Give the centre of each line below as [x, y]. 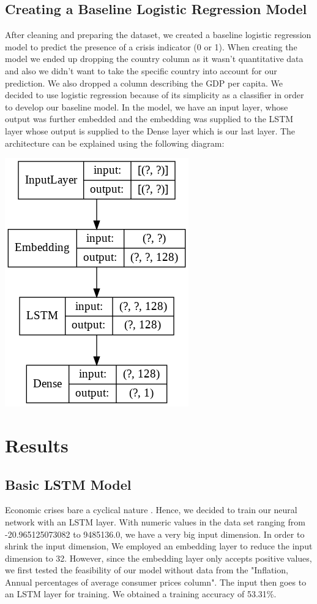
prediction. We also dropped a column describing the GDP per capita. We [144, 83]
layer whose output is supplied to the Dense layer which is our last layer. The [150, 130]
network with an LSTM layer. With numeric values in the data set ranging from [155, 521]
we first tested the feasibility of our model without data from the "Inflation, [147, 570]
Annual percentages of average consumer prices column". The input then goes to [156, 582]
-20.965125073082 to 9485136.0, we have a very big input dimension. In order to [155, 534]
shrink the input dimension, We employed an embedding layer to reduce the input [159, 546]
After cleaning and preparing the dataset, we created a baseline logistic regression [158, 35]
